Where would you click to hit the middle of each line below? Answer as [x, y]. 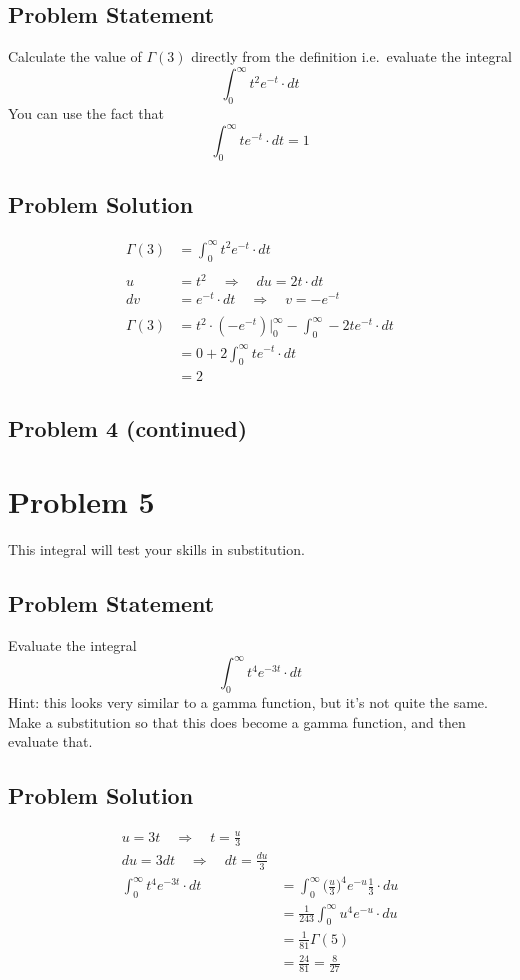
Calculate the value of [75, 56]
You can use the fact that [86, 113]
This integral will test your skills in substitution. [156, 549]
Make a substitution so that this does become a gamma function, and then [237, 721]
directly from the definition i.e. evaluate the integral [351, 56]
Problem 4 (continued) [128, 427]
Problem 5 [81, 501]
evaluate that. [50, 741]
